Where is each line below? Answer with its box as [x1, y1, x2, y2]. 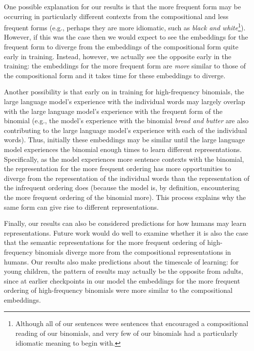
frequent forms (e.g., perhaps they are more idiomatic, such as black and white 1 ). [4, 21, 246, 32]
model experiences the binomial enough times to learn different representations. [4, 144, 242, 154]
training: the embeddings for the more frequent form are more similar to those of [4, 61, 246, 71]
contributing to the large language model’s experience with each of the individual [4, 125, 247, 135]
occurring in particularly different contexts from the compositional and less [4, 11, 229, 21]
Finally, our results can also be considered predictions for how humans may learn [4, 218, 246, 228]
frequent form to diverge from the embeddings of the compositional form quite [4, 42, 238, 52]
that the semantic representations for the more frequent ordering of [4, 237, 205, 247]
